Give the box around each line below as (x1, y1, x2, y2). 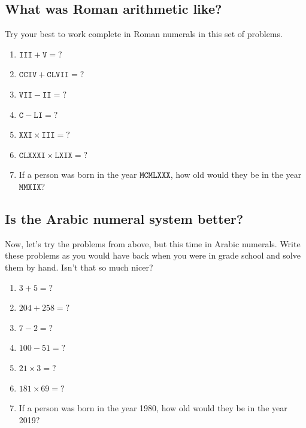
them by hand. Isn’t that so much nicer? (5, 260, 153, 273)
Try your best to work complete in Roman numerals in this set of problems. (5, 28, 283, 40)
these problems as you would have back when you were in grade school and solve (5, 249, 301, 262)
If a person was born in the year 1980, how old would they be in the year (19, 402, 287, 414)
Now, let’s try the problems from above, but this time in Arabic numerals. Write (5, 237, 301, 250)
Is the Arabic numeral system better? (5, 209, 244, 227)
